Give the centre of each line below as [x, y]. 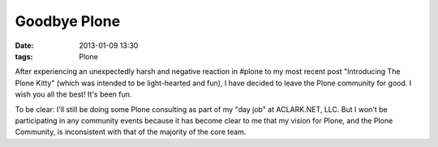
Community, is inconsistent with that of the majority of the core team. [131, 132]
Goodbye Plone [68, 21]
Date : [24, 45]
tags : [24, 56]
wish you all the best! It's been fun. [73, 94]
